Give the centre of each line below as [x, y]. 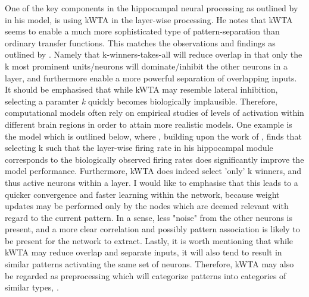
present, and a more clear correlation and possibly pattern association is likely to [152, 229]
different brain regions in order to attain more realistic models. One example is [149, 124]
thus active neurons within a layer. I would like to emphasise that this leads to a [152, 182]
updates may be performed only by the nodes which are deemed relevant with [147, 206]
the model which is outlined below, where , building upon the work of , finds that [153, 136]
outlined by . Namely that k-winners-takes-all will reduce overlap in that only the [154, 54]
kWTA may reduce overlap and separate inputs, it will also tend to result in [143, 252]
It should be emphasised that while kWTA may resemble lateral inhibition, [141, 89]
